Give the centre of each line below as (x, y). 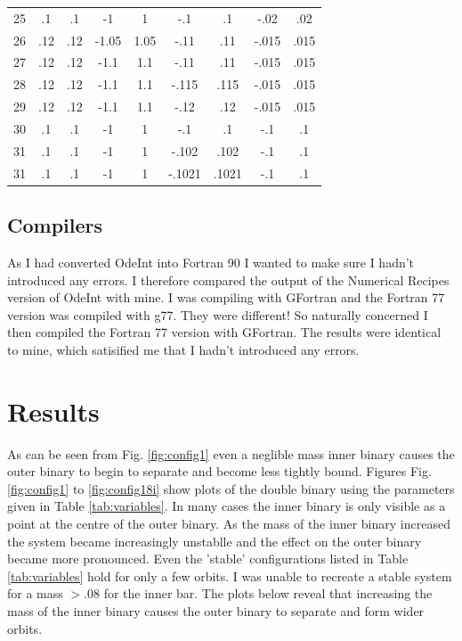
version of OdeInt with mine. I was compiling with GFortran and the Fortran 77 (226, 297)
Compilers (55, 225)
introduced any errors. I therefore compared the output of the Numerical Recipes (228, 279)
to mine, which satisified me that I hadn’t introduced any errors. (183, 349)
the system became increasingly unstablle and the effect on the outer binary (215, 541)
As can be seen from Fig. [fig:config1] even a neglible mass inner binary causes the (231, 453)
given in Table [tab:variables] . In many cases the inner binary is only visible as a (227, 506)
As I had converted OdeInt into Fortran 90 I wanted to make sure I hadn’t (211, 262)
